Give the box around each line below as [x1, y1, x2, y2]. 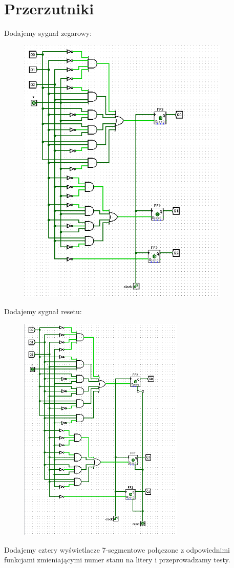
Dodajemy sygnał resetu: [4, 306, 82, 317]
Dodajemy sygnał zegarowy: [4, 28, 92, 38]
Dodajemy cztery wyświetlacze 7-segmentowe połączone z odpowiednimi [4, 544, 230, 555]
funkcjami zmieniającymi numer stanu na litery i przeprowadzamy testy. [4, 554, 230, 565]
